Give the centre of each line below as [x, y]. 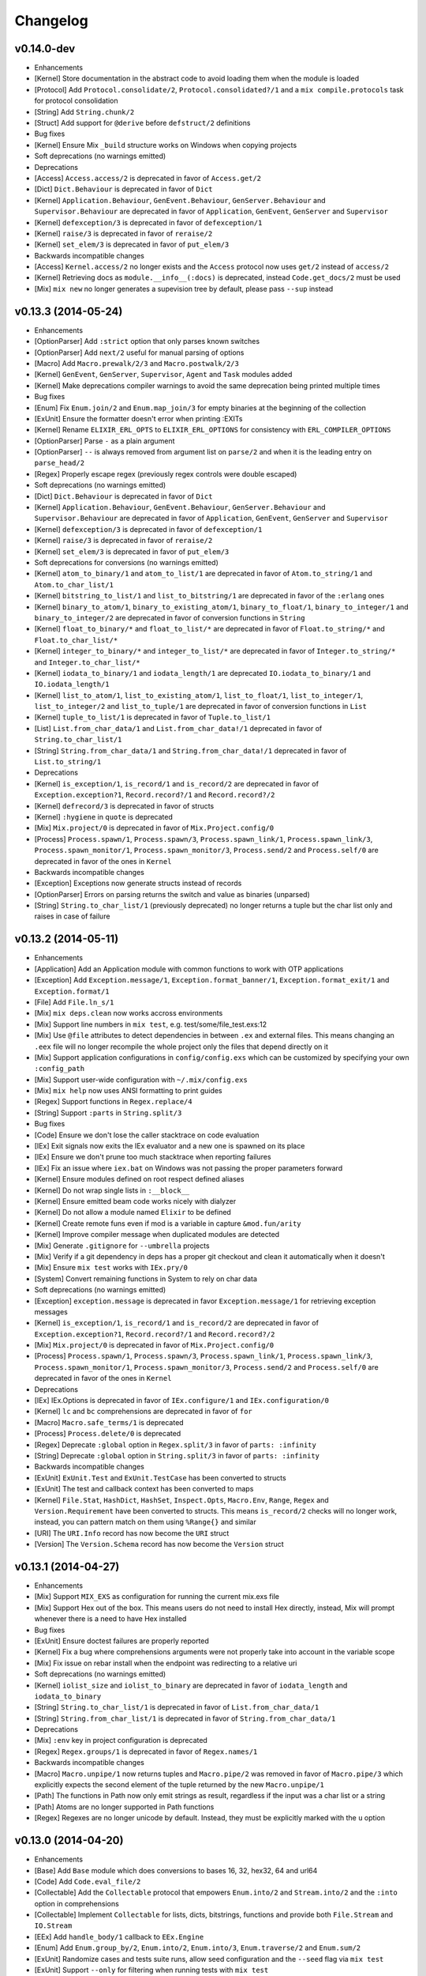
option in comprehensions [77, 1903]
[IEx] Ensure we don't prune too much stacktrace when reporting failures [153, 1157]
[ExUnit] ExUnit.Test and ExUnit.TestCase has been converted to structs [161, 1477]
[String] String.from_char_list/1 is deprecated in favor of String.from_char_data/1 [185, 1718]
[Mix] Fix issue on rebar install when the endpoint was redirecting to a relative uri [166, 1663]
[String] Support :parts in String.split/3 [108, 1112]
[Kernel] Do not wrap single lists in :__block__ [112, 1190]
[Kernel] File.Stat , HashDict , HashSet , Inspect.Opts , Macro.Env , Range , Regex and [181, 1500]
